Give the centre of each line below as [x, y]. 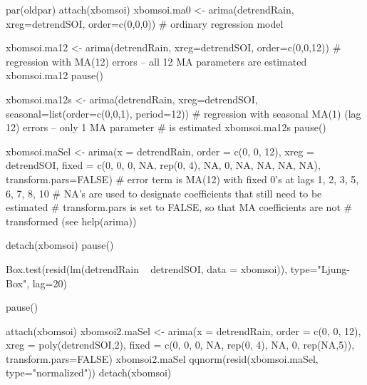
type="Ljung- [320, 268]
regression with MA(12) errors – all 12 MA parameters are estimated [156, 61]
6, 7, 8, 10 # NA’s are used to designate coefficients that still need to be [164, 193]
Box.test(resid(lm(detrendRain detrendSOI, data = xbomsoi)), [147, 268]
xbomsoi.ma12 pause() [55, 75]
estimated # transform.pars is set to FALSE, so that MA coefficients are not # [179, 207]
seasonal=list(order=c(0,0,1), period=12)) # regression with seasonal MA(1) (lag [183, 113]
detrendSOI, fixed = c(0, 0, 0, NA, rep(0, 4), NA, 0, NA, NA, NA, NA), [163, 165]
